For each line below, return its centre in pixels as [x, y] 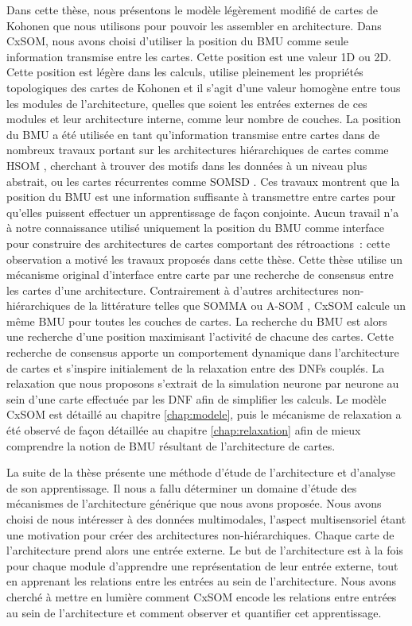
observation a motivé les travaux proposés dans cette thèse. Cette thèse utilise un [205, 259]
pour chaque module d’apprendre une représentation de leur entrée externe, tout [202, 565]
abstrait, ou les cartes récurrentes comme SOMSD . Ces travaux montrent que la [203, 181]
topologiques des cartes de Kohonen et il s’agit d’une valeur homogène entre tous [204, 87]
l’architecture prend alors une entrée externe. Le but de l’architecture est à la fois [205, 550]
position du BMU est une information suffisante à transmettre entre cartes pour [201, 197]
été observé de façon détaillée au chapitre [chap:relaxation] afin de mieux [184, 430]
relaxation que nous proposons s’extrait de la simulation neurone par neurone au [203, 383]
